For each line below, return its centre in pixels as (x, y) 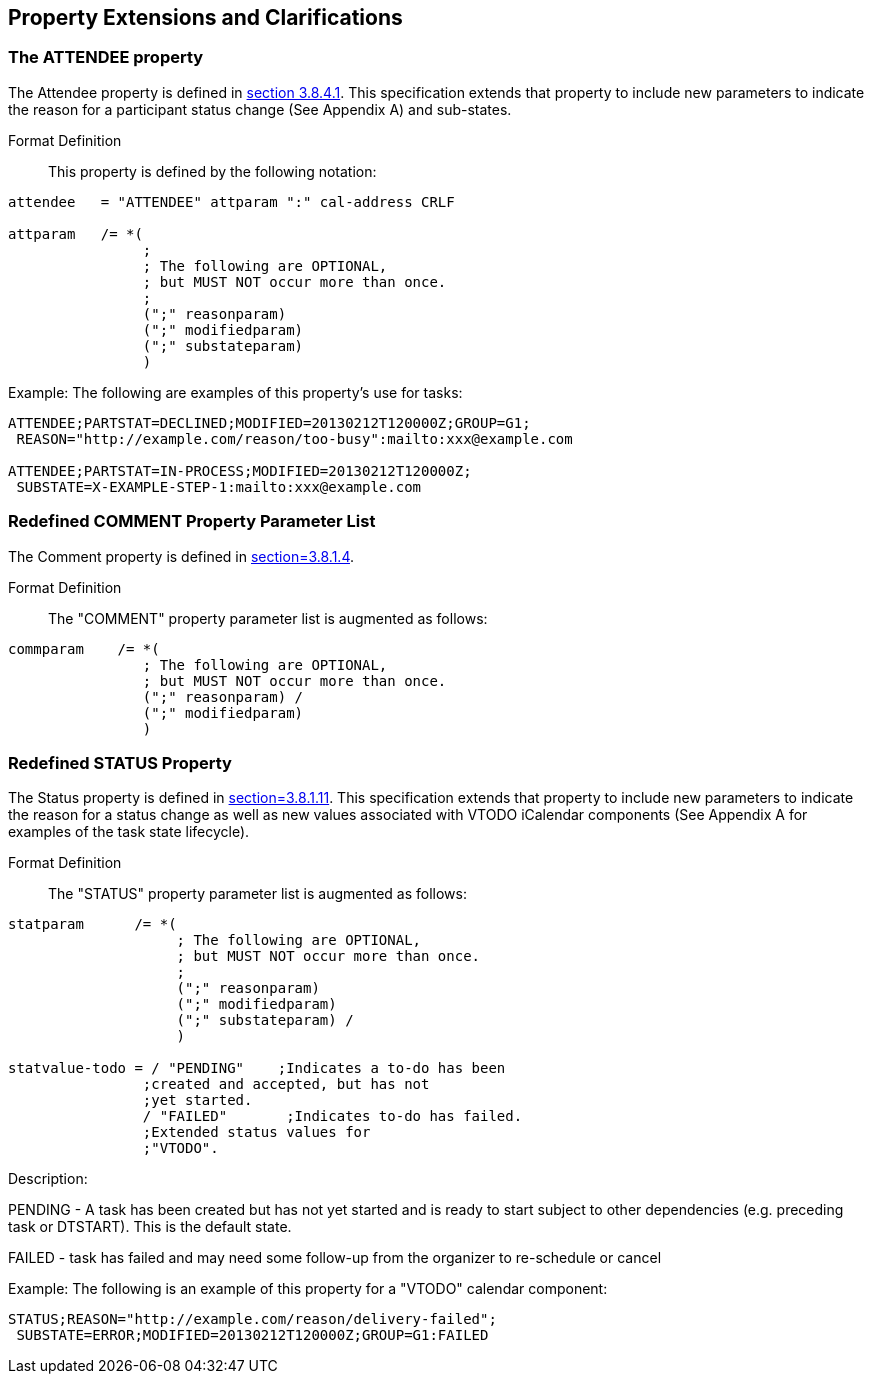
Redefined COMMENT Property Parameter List (192, 521)
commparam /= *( (84, 648)
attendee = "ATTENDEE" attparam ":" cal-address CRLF (231, 201)
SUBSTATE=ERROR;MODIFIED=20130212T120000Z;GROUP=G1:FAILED (252, 1335)
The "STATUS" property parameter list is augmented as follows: (257, 894)
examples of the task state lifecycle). (129, 832)
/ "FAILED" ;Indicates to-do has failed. (332, 1116)
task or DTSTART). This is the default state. (150, 1227)
